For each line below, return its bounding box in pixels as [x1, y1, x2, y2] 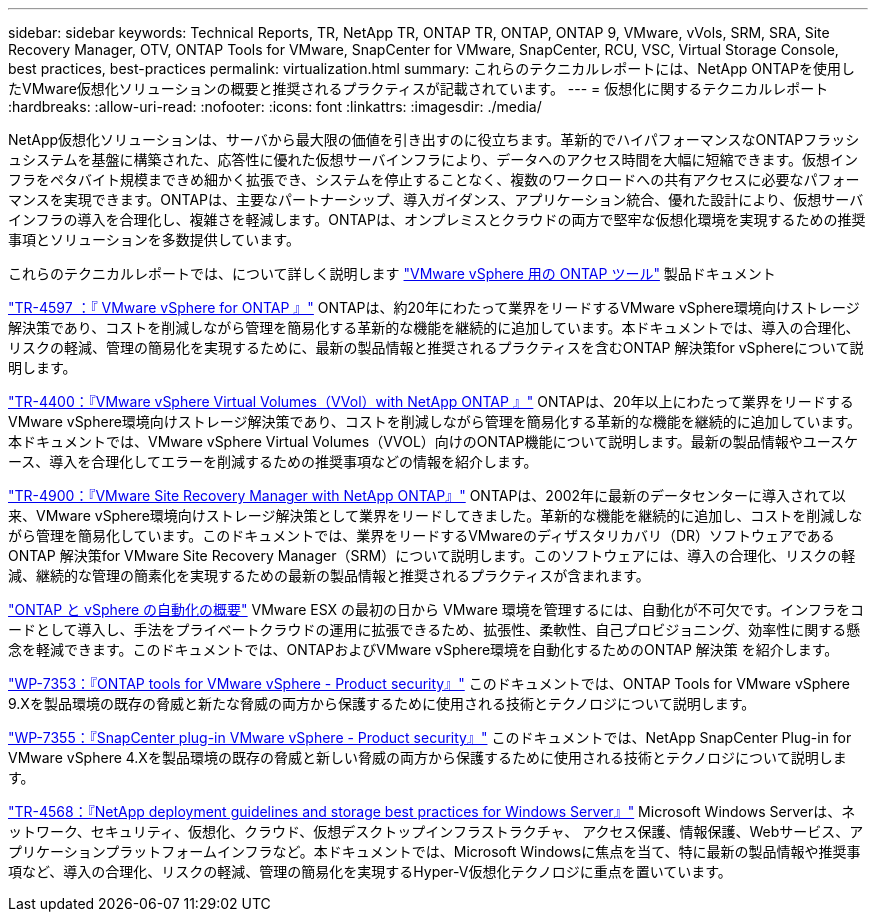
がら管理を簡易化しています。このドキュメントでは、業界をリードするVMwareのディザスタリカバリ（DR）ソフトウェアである [8, 527, 835, 544]
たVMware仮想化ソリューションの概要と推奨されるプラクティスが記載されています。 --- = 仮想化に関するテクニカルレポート [8, 80, 829, 97]
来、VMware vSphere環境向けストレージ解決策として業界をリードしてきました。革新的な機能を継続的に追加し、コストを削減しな [8, 507, 863, 524]
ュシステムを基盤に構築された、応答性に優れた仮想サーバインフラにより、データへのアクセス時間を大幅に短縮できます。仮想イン [8, 151, 859, 168]
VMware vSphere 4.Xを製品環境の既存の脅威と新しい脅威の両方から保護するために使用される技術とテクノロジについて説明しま [8, 749, 847, 766]
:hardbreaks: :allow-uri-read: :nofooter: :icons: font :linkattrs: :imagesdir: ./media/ [8, 98, 542, 115]
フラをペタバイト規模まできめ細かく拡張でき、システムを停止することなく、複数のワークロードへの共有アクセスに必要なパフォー [8, 171, 860, 188]
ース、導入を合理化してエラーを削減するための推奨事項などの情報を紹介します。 [8, 453, 538, 470]
